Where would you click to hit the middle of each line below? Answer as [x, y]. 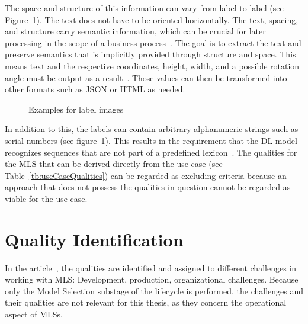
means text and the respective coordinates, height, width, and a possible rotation [152, 65]
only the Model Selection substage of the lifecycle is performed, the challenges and [154, 291]
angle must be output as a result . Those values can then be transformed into [146, 77]
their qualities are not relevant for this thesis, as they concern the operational [146, 302]
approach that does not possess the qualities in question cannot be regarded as [148, 187]
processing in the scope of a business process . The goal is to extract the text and [153, 42]
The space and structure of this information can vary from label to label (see [144, 8]
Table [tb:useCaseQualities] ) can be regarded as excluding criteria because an [146, 175]
